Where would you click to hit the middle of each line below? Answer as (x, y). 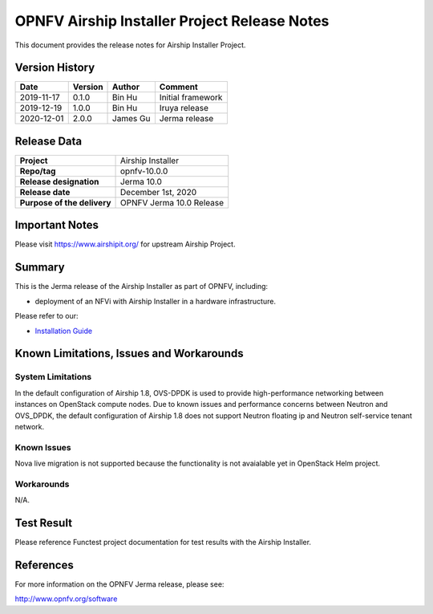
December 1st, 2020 (159, 192)
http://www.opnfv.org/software (66, 599)
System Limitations (53, 377)
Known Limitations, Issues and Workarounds (129, 354)
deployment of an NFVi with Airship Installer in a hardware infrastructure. (156, 301)
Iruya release (184, 108)
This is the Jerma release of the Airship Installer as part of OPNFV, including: (142, 287)
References (44, 565)
